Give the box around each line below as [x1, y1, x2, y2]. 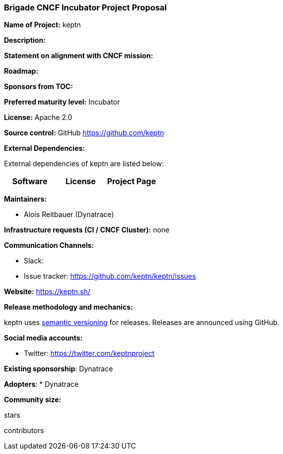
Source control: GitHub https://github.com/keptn [4, 128, 164, 137]
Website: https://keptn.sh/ [4, 287, 90, 296]
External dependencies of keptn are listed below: [4, 159, 164, 168]
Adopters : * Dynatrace [4, 380, 79, 389]
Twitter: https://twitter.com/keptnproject [24, 349, 154, 358]
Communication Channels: [4, 241, 94, 250]
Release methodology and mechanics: [4, 303, 133, 312]
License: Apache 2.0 [4, 113, 72, 122]
